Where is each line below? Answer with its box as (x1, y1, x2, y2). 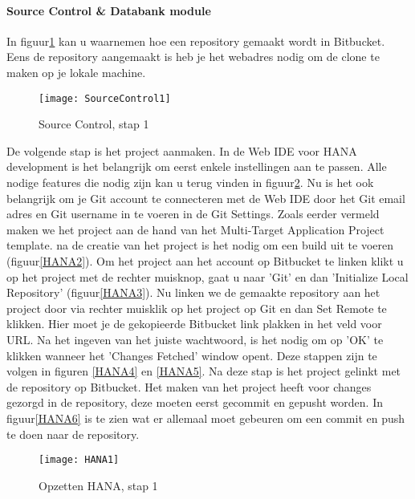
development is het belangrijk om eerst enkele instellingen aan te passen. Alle (6, 158, 387, 175)
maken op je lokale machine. (6, 63, 146, 80)
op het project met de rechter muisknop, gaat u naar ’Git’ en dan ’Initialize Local (6, 268, 409, 285)
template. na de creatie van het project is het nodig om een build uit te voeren (6, 237, 394, 254)
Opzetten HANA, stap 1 (39, 477, 158, 493)
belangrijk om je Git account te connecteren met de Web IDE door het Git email (6, 189, 405, 206)
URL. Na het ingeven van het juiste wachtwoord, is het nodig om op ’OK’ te (6, 331, 384, 347)
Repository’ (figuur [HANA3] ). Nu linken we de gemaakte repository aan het (6, 284, 380, 301)
